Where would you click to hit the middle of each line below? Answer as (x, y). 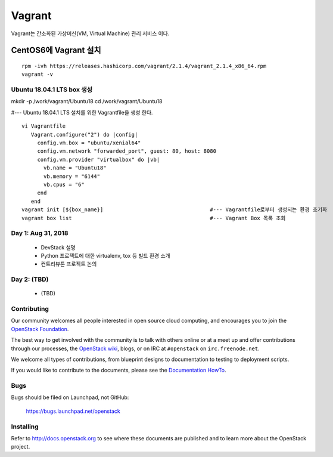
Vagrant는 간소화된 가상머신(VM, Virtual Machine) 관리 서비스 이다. (90, 33)
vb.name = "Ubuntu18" (75, 168)
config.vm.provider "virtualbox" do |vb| (99, 159)
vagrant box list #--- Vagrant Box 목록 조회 (154, 218)
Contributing (30, 309)
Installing (25, 427)
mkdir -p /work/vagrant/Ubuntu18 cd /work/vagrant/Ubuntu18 (87, 101)
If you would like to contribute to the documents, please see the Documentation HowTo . (119, 370)
